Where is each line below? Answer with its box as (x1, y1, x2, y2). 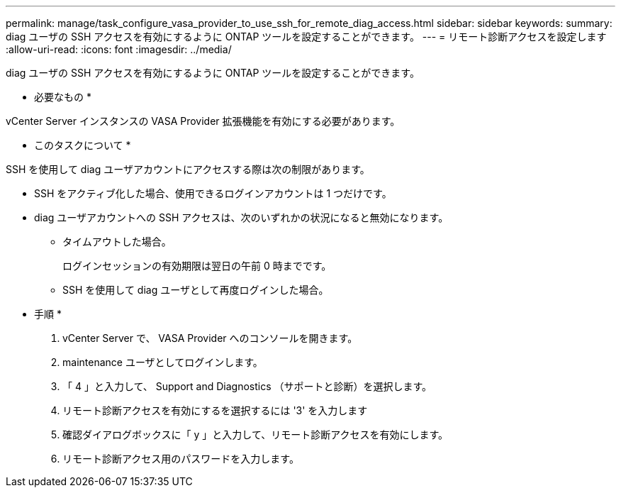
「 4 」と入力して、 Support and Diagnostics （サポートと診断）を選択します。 (62, 380, 432, 392)
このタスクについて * (34, 139, 131, 151)
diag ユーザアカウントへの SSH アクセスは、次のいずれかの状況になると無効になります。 (34, 211, 449, 223)
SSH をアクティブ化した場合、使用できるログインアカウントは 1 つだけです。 (34, 187, 392, 199)
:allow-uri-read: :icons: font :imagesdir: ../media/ (6, 43, 232, 55)
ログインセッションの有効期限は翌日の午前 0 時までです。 (62, 260, 332, 272)
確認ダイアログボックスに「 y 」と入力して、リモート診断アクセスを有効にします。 (62, 428, 449, 441)
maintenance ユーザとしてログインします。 (62, 356, 263, 368)
